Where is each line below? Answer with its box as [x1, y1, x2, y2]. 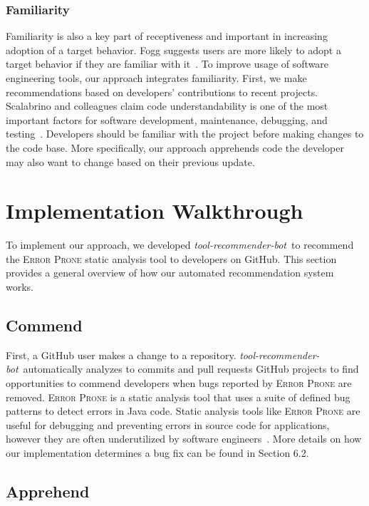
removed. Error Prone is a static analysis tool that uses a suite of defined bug [6, 389, 350, 404]
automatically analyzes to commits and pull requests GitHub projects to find [23, 361, 359, 376]
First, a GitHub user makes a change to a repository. [6, 347, 237, 362]
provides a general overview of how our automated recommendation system [6, 265, 334, 280]
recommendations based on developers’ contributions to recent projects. [6, 84, 318, 99]
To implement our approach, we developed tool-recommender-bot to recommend [6, 237, 354, 252]
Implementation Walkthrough [6, 196, 303, 225]
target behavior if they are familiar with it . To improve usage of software [6, 56, 329, 71]
